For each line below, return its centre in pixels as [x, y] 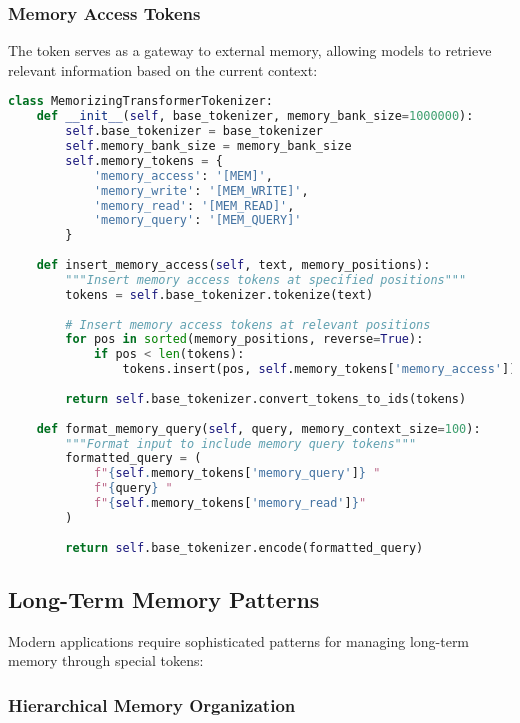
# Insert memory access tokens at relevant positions [248, 324]
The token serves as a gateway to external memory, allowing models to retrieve [250, 50]
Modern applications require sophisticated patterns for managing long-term [239, 640]
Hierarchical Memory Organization [152, 704]
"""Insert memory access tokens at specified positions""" [266, 279]
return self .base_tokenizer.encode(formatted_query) [244, 547]
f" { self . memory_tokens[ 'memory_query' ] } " [237, 473]
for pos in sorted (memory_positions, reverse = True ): [244, 339]
